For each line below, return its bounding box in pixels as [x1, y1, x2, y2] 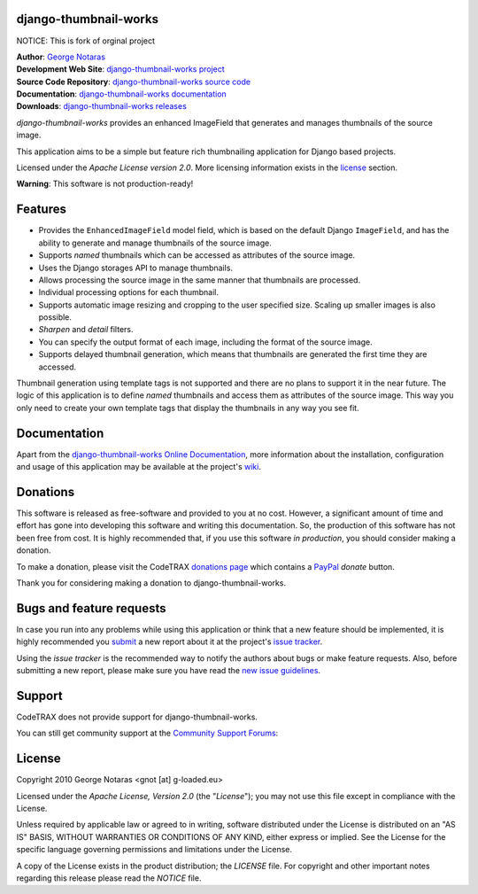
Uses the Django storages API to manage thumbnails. [38, 262, 234, 273]
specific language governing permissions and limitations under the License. [16, 844, 292, 855]
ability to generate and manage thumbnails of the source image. [38, 237, 272, 248]
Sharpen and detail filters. [38, 324, 134, 335]
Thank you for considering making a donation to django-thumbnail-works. [16, 577, 287, 588]
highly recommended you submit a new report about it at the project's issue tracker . [16, 636, 323, 647]
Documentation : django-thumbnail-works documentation [16, 89, 227, 99]
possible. [38, 312, 73, 323]
